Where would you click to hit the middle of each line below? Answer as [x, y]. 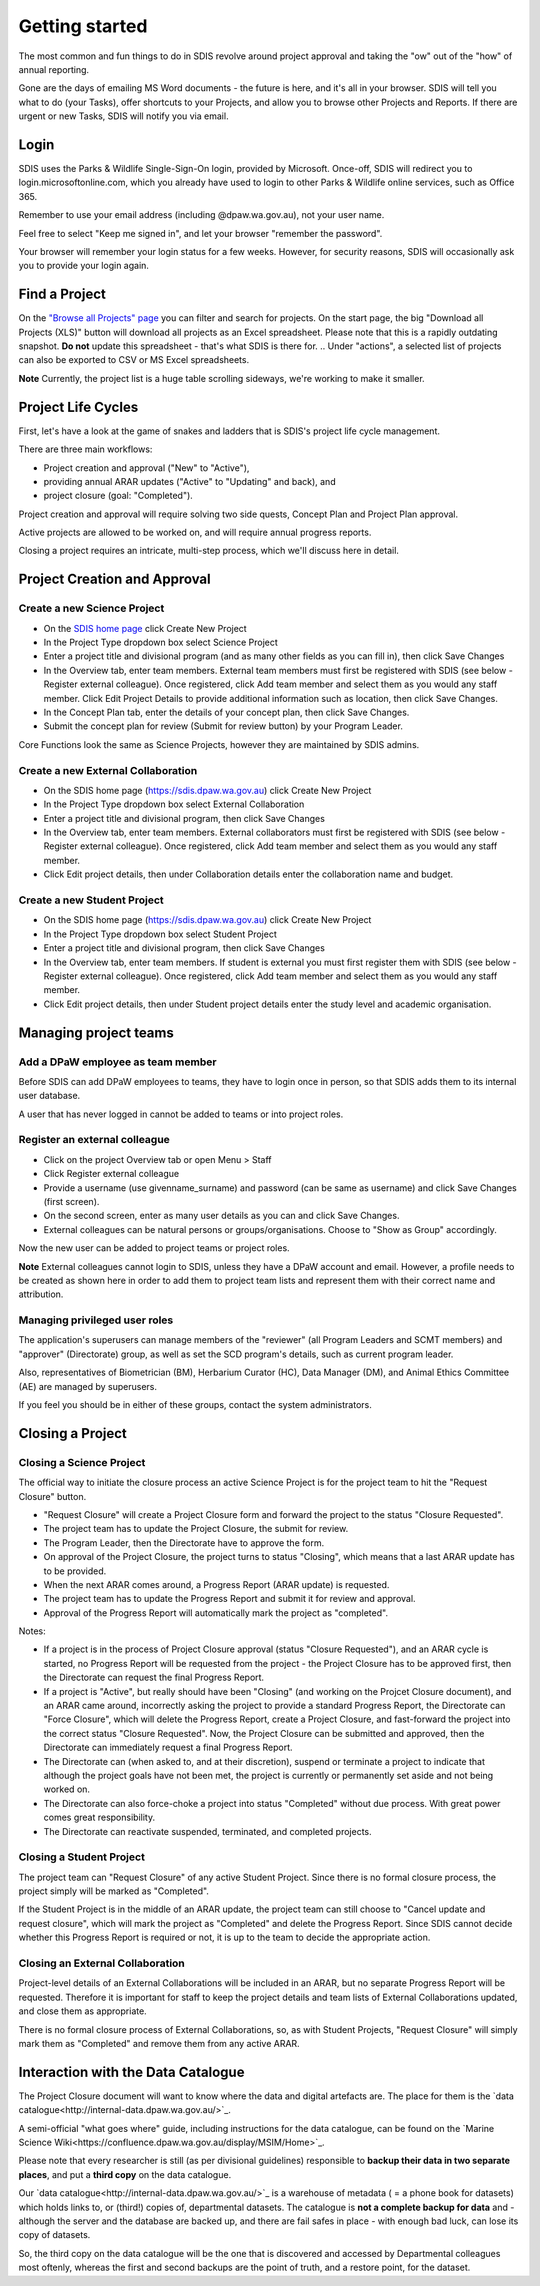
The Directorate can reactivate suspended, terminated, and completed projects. [207, 1831]
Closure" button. [52, 1496]
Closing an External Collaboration [101, 1963]
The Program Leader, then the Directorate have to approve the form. [184, 1542]
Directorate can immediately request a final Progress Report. [168, 1747]
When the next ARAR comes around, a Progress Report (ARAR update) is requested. [216, 1584]
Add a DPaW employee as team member [117, 1062]
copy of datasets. [54, 2235]
